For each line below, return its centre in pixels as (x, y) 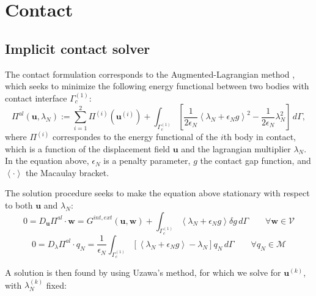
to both (19, 205)
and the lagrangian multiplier (236, 148)
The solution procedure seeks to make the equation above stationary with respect (157, 193)
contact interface (36, 98)
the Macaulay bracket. (67, 172)
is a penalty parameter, (147, 161)
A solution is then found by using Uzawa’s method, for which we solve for (143, 272)
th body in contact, (260, 136)
